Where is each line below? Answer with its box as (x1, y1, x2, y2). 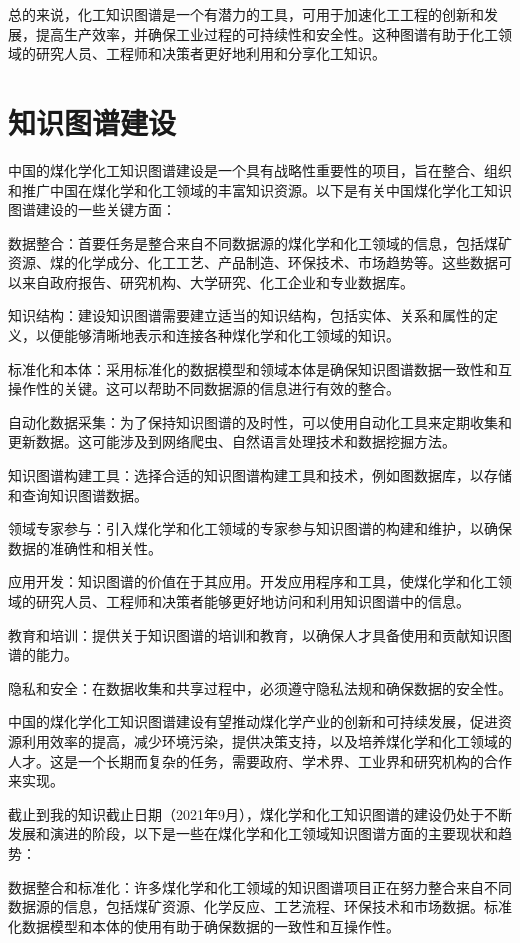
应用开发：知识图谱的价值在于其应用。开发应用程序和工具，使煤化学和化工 (8, 571, 498, 592)
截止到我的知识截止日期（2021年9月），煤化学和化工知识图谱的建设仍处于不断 (8, 803, 512, 824)
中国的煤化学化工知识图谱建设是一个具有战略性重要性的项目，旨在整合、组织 (8, 159, 512, 180)
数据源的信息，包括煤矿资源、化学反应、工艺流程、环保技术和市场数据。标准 (8, 896, 512, 917)
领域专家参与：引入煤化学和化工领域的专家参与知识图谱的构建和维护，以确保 (8, 518, 512, 539)
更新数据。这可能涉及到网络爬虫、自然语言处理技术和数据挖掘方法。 (8, 431, 456, 452)
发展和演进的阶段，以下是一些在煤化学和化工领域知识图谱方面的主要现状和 (8, 823, 498, 844)
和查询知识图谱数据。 (8, 484, 148, 505)
